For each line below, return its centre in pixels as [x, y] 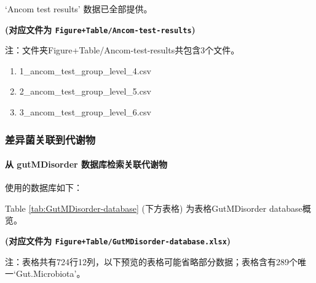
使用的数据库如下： [44, 188]
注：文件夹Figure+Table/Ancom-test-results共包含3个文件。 [122, 50]
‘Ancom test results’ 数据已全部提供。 [79, 9]
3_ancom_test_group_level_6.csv [85, 112]
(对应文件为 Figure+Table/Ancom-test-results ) [100, 29]
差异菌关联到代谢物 [50, 139]
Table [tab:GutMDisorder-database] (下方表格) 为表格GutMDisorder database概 [158, 208]
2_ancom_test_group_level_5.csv [85, 91]
